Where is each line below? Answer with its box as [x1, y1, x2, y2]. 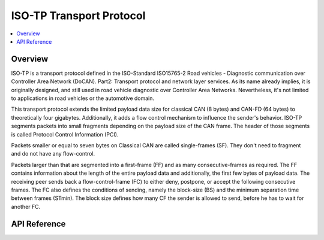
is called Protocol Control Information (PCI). [11, 130, 119, 138]
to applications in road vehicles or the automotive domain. [11, 95, 155, 102]
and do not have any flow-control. [11, 150, 95, 157]
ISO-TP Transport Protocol [11, 9, 146, 22]
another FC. [11, 203, 41, 210]
